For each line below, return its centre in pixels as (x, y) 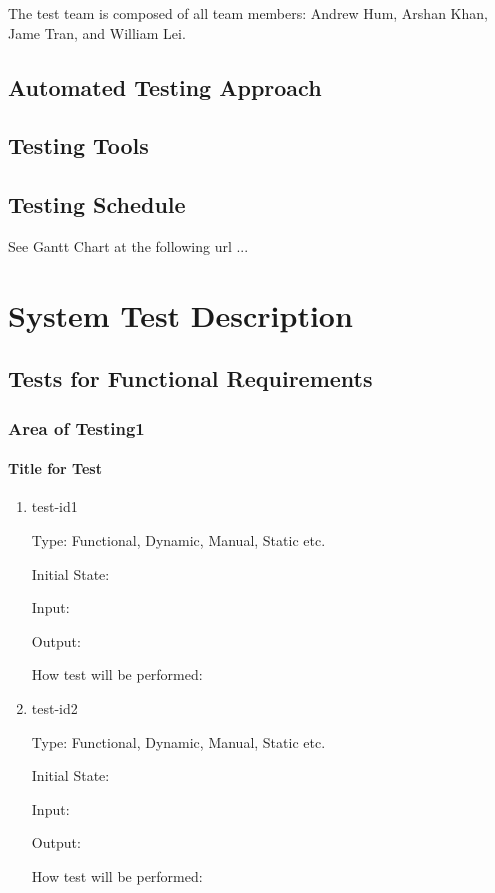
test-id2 (54, 707)
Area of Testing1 (76, 427)
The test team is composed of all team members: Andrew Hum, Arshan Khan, (248, 13)
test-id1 (54, 506)
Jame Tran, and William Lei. (97, 32)
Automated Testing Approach (165, 86)
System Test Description (180, 314)
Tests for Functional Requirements (190, 378)
